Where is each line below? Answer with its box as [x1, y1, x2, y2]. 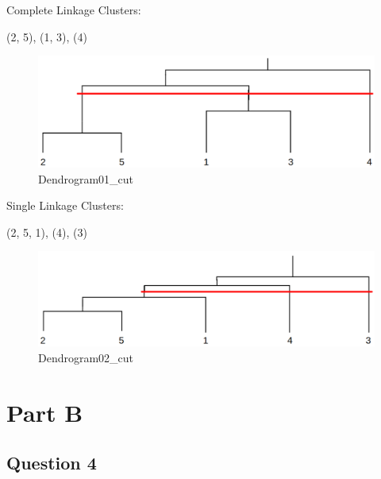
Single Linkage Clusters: [6, 197, 124, 214]
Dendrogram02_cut [38, 350, 134, 366]
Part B [6, 396, 83, 428]
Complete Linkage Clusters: [6, 2, 141, 17]
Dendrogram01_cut [38, 170, 134, 187]
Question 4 [6, 450, 97, 475]
